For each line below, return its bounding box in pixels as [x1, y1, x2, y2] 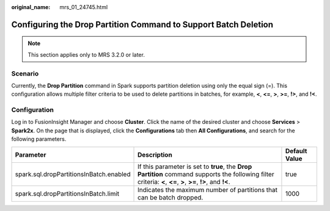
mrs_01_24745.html [59, 4, 108, 10]
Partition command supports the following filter [137, 170, 274, 178]
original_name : [11, 4, 51, 10]
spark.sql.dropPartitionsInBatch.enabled [15, 170, 131, 178]
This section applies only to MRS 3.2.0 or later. [28, 51, 145, 58]
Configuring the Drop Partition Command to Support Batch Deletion [11, 19, 274, 30]
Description [137, 150, 172, 159]
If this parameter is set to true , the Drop [137, 162, 252, 171]
